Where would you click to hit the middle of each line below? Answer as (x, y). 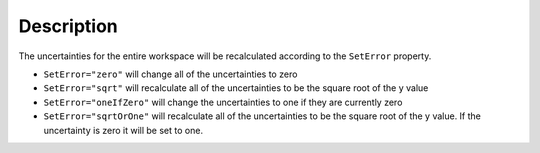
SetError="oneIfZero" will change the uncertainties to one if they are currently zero (223, 102)
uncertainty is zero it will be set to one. (123, 130)
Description (68, 26)
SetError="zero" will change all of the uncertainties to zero (170, 74)
